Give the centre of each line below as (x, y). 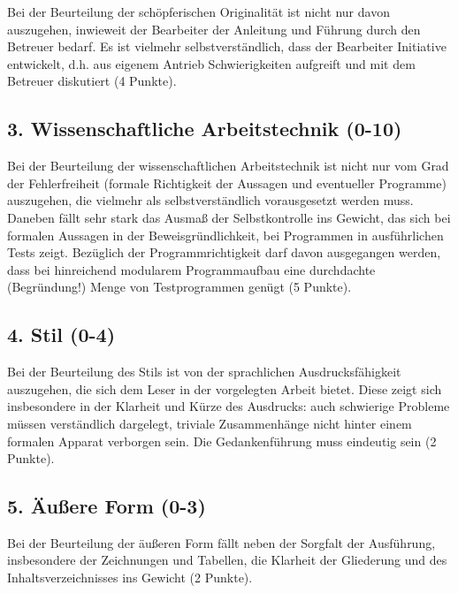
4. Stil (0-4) (61, 335)
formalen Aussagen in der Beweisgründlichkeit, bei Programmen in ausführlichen (225, 235)
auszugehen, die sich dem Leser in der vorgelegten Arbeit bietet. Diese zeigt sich (225, 388)
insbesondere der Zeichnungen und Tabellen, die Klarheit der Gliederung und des (227, 560)
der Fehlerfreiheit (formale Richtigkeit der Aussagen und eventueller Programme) (227, 182)
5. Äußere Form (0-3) (107, 506)
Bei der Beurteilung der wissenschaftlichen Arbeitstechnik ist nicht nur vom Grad (228, 166)
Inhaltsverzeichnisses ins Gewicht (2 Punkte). (130, 578)
